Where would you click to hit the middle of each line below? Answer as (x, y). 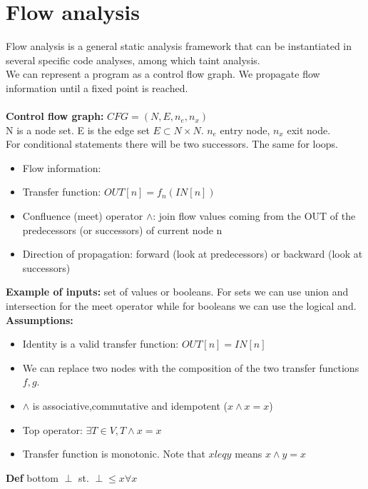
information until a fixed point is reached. (97, 87)
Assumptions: (40, 319)
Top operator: (52, 429)
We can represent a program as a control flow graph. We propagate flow (163, 74)
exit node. (309, 130)
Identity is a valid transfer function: (101, 344)
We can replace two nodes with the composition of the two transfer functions (191, 367)
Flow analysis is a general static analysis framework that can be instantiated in (179, 46)
